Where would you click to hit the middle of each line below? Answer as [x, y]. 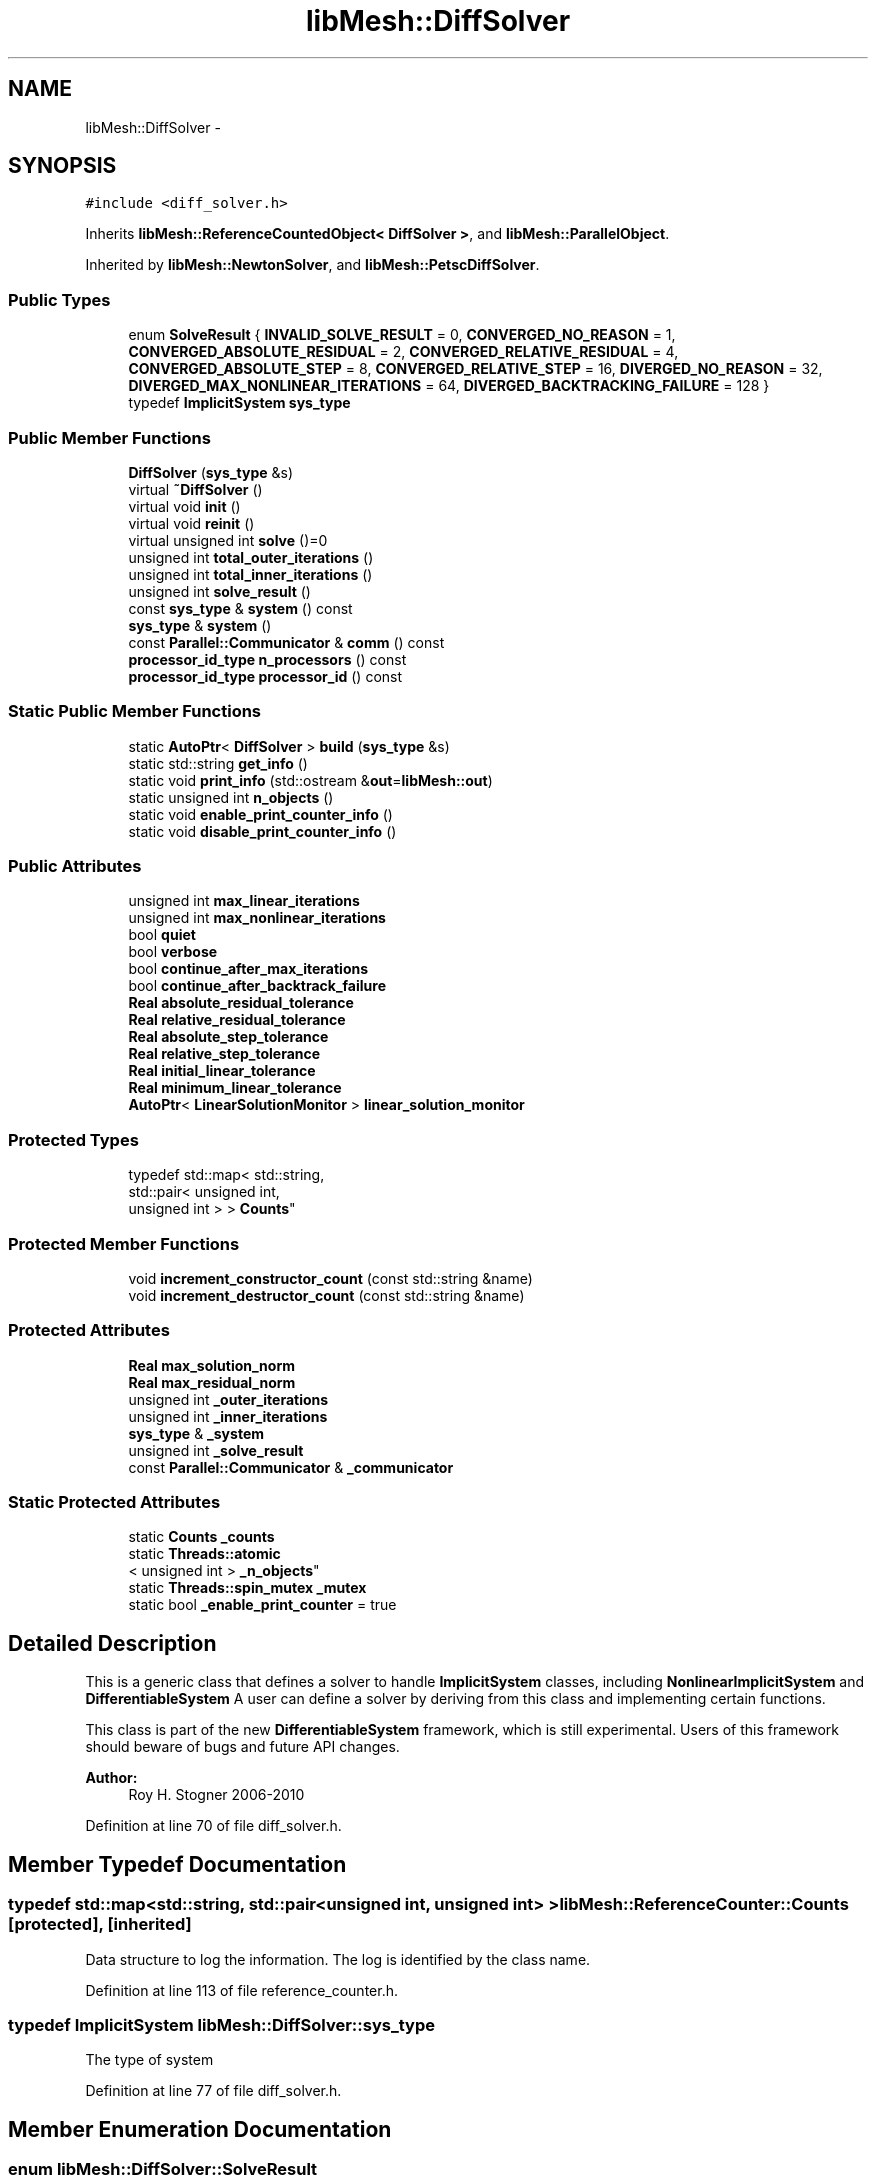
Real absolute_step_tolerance [228, 1037]
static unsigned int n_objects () [231, 797]
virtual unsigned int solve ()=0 [228, 540]
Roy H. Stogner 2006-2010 [216, 1795]
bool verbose [173, 952]
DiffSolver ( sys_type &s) [211, 472]
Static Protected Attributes [114, 1502]
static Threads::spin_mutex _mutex [247, 1588]
